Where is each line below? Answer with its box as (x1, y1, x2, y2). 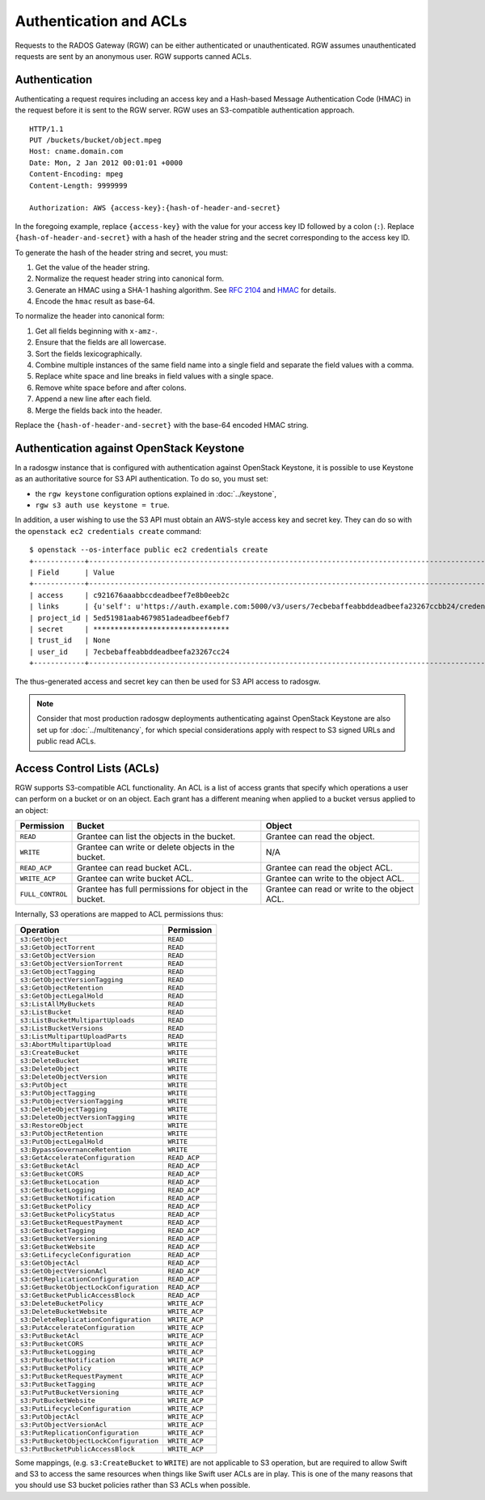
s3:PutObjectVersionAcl (19, 1420, 108, 1429)
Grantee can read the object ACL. (265, 862, 394, 874)
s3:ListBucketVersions (19, 1023, 104, 1032)
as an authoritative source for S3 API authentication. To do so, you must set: (15, 474, 268, 484)
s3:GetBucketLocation (19, 1177, 100, 1186)
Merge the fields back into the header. (35, 405, 162, 415)
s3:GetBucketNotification (19, 1193, 116, 1202)
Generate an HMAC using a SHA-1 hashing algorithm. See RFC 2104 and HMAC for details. (35, 285, 337, 294)
